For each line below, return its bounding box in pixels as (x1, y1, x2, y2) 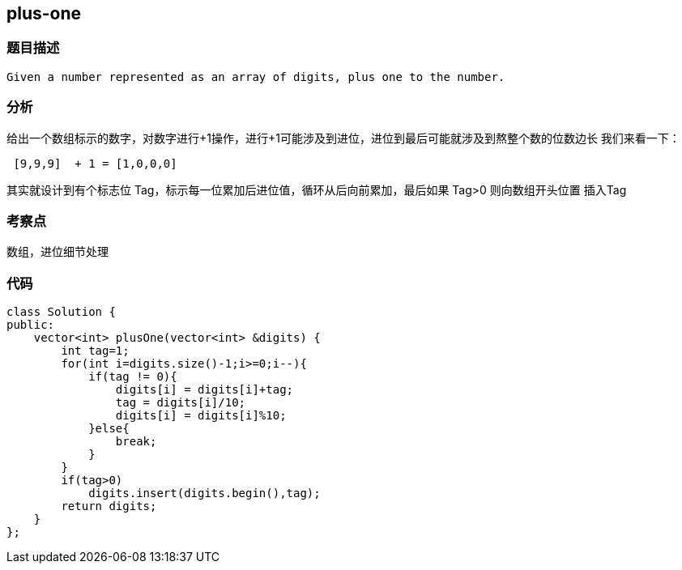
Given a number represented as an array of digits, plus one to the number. (6, 70, 505, 83)
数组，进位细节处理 (6, 245, 109, 259)
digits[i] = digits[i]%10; (115, 409, 287, 423)
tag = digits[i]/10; (115, 396, 246, 410)
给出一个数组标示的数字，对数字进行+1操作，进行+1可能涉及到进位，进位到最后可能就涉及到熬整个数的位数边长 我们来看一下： (6, 130, 680, 145)
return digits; (61, 500, 157, 513)
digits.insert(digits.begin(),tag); (88, 487, 321, 500)
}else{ (88, 422, 130, 436)
